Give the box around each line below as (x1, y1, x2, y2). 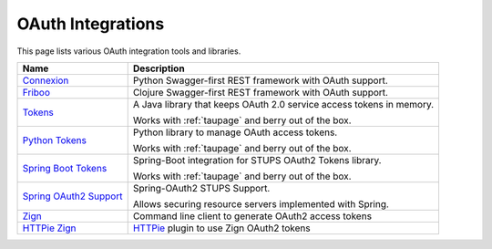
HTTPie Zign (22, 222, 77, 234)
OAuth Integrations (16, 14, 165, 34)
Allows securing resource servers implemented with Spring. (132, 197, 389, 210)
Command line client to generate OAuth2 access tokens (132, 210, 373, 223)
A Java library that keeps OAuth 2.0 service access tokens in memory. (132, 98, 435, 110)
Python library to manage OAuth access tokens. (132, 126, 338, 139)
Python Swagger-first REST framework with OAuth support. (132, 74, 389, 87)
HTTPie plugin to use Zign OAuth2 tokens (132, 222, 311, 234)
